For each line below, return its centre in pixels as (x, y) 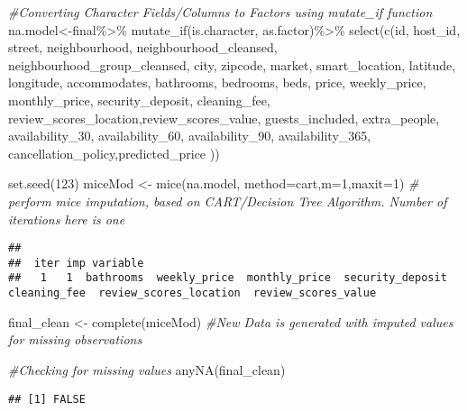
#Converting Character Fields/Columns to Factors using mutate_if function (220, 12)
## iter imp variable (76, 263)
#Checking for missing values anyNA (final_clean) (147, 369)
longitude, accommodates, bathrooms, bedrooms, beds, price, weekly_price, (217, 82)
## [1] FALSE (47, 399)
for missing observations (75, 339)
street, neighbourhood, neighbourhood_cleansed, (143, 47)
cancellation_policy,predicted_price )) (114, 153)
